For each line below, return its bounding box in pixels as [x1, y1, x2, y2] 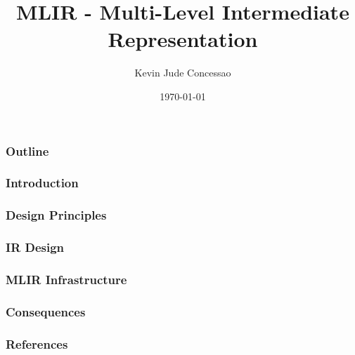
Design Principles [6, 206, 107, 224]
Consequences [6, 302, 86, 320]
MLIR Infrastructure [6, 270, 127, 288]
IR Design [6, 239, 65, 256]
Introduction [6, 174, 79, 192]
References [6, 335, 68, 352]
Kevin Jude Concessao [134, 65, 231, 80]
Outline [6, 142, 49, 159]
